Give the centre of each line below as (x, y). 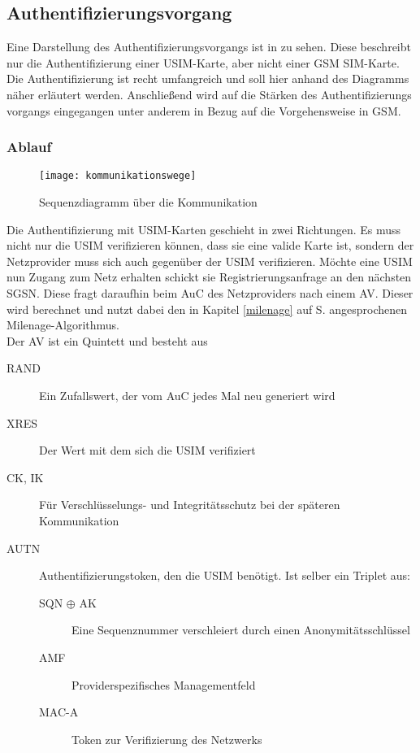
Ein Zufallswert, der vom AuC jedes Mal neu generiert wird (187, 395)
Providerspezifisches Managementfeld (164, 684)
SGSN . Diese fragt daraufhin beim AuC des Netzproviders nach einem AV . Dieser (210, 293)
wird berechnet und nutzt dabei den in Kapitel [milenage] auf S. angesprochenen (207, 309)
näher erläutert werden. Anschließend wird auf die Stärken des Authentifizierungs (209, 94)
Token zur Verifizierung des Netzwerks (167, 739)
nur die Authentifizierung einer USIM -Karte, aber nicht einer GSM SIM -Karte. (203, 62)
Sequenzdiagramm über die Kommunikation (148, 202)
